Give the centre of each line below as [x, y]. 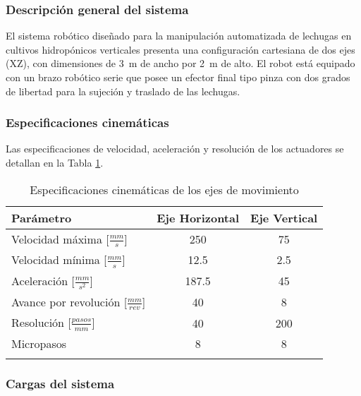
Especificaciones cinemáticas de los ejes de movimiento [164, 189]
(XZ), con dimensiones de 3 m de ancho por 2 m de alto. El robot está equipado [180, 63]
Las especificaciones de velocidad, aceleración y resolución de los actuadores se [175, 149]
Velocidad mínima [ [59, 260]
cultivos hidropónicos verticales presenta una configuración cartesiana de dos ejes [180, 49]
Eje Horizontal [198, 217]
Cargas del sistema [60, 383]
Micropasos [39, 343]
